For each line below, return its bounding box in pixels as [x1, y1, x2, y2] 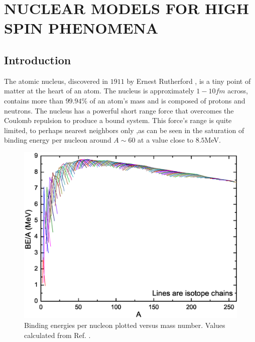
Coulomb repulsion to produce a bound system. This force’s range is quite [4, 115, 232, 126]
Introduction [4, 52, 71, 67]
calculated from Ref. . [24, 329, 91, 340]
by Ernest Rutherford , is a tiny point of [126, 75, 251, 86]
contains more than [4, 95, 63, 105]
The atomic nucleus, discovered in [4, 75, 108, 86]
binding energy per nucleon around [4, 135, 111, 145]
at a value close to [138, 135, 193, 145]
